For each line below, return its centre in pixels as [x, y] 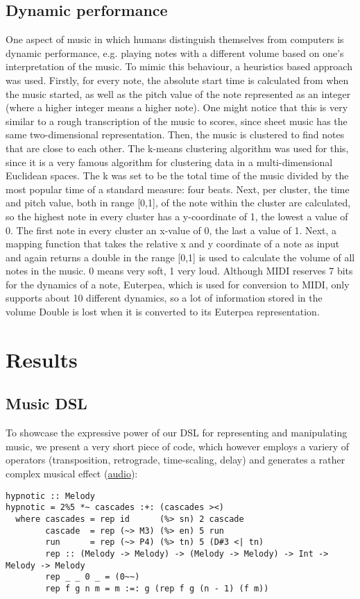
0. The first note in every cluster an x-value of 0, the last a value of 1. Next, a [171, 230]
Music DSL [46, 403]
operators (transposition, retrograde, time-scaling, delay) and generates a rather [175, 460]
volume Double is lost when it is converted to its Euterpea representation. [163, 312]
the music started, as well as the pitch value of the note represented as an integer [178, 93]
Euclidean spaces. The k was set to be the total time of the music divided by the [177, 175]
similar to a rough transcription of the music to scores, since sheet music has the [177, 121]
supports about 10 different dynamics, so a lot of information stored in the [164, 298]
